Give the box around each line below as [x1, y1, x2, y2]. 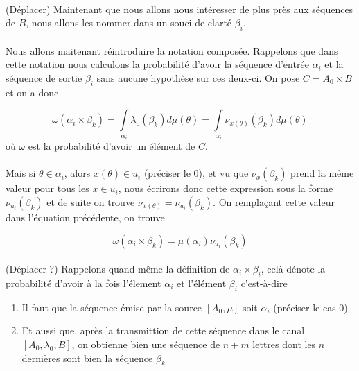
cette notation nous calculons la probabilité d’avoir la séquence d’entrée [6, 57, 309, 71]
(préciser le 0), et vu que [143, 166, 249, 180]
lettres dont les [252, 336, 316, 351]
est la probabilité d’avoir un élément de [28, 139, 195, 153]
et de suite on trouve [46, 194, 135, 209]
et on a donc [6, 85, 59, 99]
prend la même [290, 166, 354, 180]
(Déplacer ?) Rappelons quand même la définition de [6, 261, 230, 276]
